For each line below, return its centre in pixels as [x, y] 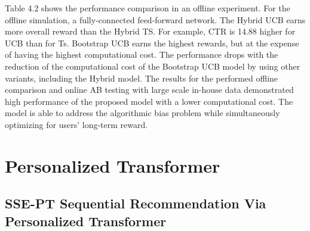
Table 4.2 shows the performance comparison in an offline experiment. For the [148, 8]
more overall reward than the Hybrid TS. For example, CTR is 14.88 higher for [150, 31]
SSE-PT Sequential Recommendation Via [136, 203]
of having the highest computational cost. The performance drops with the [142, 54]
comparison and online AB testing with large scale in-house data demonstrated [149, 90]
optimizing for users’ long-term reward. [76, 124]
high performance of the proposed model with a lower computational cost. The [149, 101]
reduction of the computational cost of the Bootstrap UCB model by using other [153, 66]
